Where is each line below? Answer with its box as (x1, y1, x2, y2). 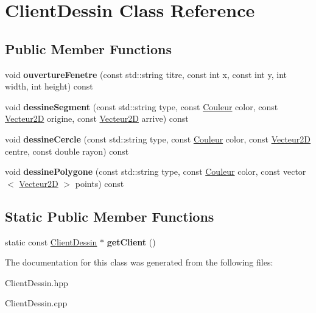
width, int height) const (5, 80, 93, 93)
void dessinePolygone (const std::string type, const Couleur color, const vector (5, 165, 306, 178)
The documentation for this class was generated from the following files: (5, 256, 273, 269)
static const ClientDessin (5, 235, 97, 248)
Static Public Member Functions (5, 206, 214, 225)
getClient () (107, 235, 156, 248)
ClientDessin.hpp (5, 276, 68, 289)
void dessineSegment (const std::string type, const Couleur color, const (5, 100, 278, 113)
